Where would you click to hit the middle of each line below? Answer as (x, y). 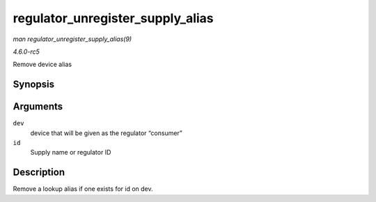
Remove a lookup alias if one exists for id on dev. (83, 189)
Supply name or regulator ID (71, 153)
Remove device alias (42, 64)
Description (39, 172)
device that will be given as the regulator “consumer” (106, 133)
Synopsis (34, 85)
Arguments (38, 107)
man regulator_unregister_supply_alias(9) (72, 39)
